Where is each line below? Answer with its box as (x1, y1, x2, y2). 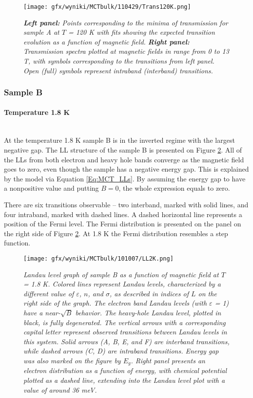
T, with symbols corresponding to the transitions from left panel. (23, 56, 214, 66)
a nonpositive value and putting (4, 183, 99, 193)
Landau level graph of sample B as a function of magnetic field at (23, 269, 219, 279)
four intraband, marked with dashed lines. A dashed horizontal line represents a (4, 209, 242, 219)
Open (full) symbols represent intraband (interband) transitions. (23, 65, 213, 75)
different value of (23, 288, 74, 298)
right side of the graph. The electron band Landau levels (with (23, 298, 207, 308)
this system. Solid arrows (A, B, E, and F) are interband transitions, (23, 336, 230, 346)
